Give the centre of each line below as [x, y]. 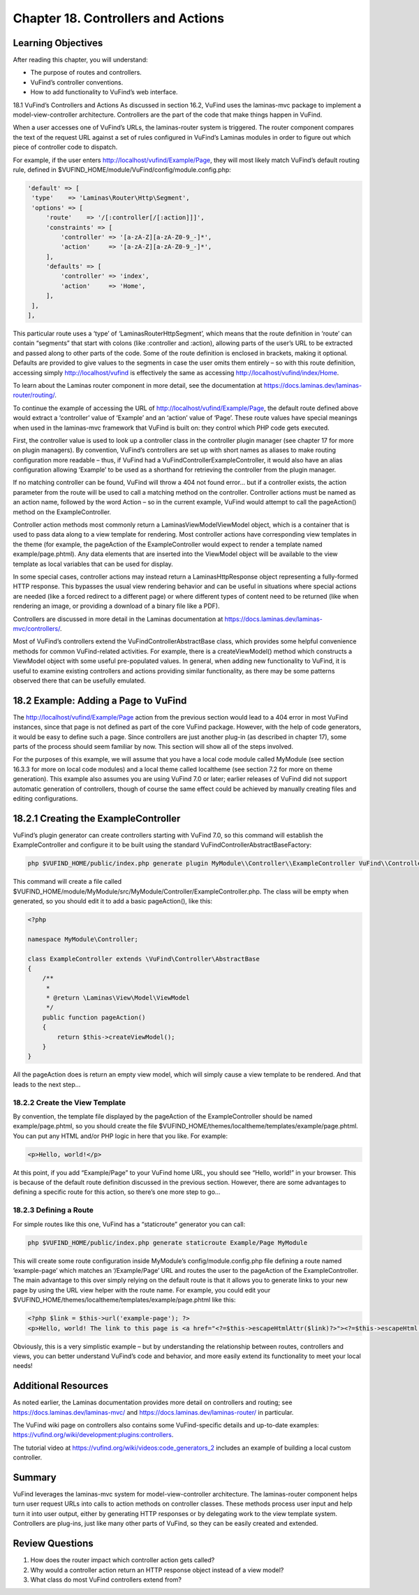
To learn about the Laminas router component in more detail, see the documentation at [138, 385]
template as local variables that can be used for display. [93, 564]
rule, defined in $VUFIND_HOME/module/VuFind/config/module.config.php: [122, 169]
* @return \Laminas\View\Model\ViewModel [118, 998]
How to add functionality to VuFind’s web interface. [104, 92]
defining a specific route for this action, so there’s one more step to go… [117, 1192]
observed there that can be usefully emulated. [79, 680]
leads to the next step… [47, 1084]
